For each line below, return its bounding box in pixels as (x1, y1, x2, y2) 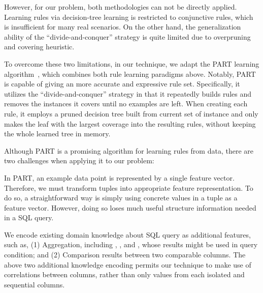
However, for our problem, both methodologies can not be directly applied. (4, 2, 237, 12)
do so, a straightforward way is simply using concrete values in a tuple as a (4, 192, 238, 203)
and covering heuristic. (4, 41, 75, 52)
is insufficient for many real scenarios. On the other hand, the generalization (4, 21, 241, 32)
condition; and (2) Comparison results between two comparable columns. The (4, 249, 246, 260)
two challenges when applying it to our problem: (4, 155, 154, 166)
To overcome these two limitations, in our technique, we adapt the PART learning (4, 58, 259, 69)
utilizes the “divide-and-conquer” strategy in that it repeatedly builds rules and (4, 88, 252, 99)
